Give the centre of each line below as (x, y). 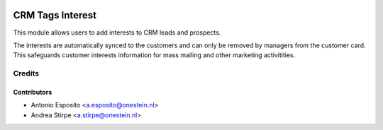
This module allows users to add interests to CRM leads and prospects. (117, 32)
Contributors (33, 92)
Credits (26, 73)
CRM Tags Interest (55, 15)
